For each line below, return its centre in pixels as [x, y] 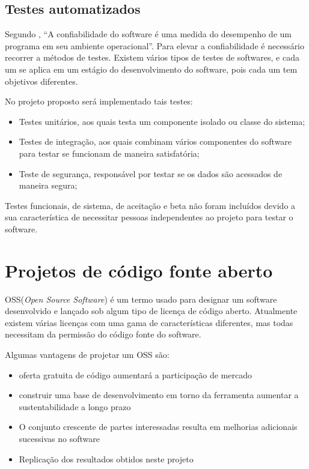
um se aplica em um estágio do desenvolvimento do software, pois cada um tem [151, 69]
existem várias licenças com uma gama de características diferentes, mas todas [149, 322]
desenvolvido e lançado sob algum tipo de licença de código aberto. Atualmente [151, 311]
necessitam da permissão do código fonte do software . [103, 334]
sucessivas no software [59, 438]
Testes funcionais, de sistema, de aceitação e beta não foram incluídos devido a [150, 205]
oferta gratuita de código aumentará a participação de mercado [135, 374]
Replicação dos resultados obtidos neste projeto [106, 458]
